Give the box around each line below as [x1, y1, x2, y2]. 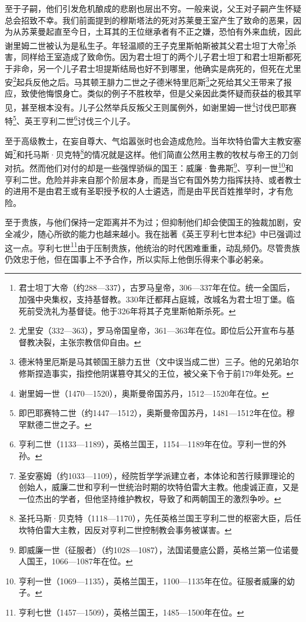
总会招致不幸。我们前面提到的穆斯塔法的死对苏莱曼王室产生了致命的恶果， [5, 14, 293, 26]
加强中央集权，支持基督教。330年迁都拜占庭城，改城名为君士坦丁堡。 [18, 293, 287, 305]
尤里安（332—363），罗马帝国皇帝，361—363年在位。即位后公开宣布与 [18, 324, 287, 337]
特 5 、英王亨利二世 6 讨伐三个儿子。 [5, 113, 135, 127]
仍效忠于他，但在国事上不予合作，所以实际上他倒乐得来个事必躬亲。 [5, 252, 268, 265]
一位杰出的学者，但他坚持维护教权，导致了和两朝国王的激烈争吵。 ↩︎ [18, 492, 281, 504]
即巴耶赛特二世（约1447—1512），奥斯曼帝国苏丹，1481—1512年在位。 [18, 407, 287, 419]
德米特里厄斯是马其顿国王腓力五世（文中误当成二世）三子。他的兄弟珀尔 [18, 355, 299, 368]
